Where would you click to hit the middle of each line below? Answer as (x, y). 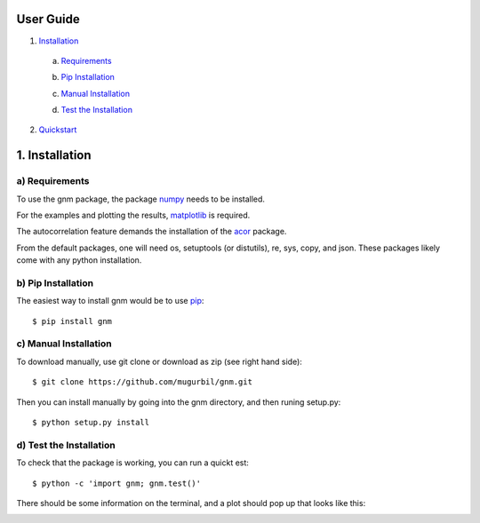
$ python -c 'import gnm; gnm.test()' (117, 483)
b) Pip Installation (55, 282)
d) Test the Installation (66, 445)
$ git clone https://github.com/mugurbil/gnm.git (143, 382)
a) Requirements (53, 181)
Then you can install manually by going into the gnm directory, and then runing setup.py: (179, 402)
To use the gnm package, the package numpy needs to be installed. (141, 199)
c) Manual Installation (64, 344)
